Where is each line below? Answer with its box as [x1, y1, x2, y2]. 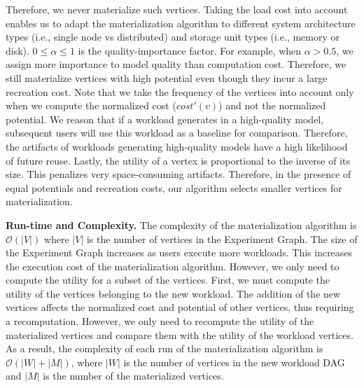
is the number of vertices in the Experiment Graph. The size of [86, 231, 358, 246]
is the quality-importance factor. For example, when [78, 43, 302, 57]
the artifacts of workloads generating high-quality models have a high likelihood [6, 139, 348, 153]
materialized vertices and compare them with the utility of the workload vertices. [6, 327, 353, 342]
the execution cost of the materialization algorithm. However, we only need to [6, 258, 339, 273]
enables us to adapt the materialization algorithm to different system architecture [6, 15, 356, 30]
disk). [6, 43, 29, 57]
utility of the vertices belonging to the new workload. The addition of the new [6, 286, 341, 300]
